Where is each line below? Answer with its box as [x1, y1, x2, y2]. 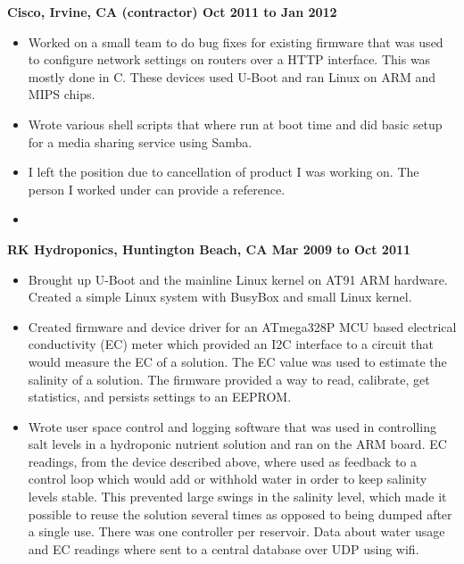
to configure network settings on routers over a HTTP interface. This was [28, 50, 431, 69]
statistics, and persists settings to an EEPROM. [28, 387, 292, 406]
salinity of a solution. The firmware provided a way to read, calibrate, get [28, 369, 430, 388]
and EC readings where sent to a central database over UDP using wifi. [28, 539, 419, 558]
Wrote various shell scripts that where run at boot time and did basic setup [28, 114, 443, 133]
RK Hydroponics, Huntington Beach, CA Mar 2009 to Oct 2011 [7, 239, 411, 258]
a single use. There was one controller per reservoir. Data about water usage [28, 522, 445, 541]
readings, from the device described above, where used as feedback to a [28, 452, 417, 470]
